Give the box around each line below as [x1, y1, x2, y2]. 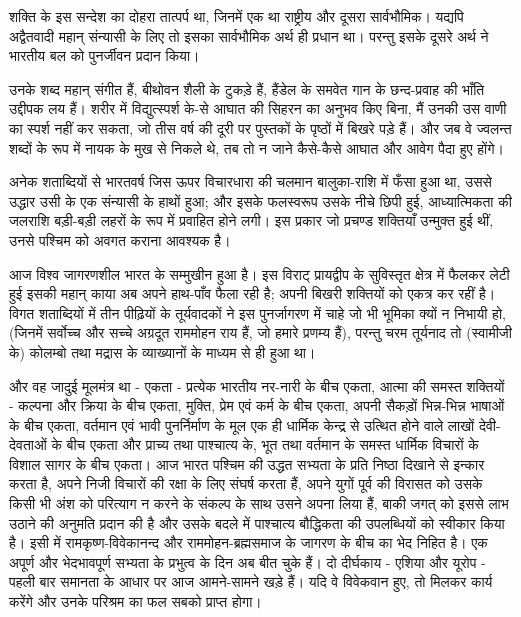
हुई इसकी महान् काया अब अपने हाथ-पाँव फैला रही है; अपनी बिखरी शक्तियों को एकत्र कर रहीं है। [9, 283, 496, 304]
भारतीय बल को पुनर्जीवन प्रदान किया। [9, 45, 200, 66]
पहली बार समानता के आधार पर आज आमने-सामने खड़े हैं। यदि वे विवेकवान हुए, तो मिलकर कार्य [9, 571, 493, 592]
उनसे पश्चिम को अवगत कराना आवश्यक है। [9, 229, 231, 250]
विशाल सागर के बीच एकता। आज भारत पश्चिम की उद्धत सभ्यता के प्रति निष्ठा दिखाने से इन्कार [9, 453, 485, 474]
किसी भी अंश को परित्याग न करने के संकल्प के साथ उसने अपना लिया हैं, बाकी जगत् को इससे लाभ [9, 493, 509, 514]
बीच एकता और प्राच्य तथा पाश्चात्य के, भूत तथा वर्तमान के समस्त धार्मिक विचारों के [66, 434, 479, 455]
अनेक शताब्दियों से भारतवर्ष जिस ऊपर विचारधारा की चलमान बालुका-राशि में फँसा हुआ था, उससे [9, 171, 492, 192]
